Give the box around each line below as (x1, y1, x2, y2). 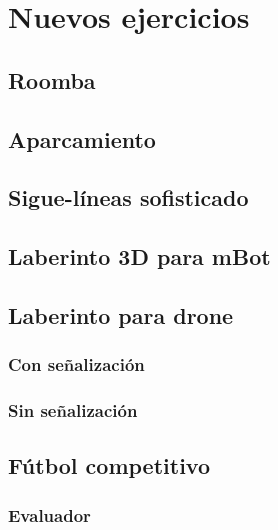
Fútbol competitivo (8, 450, 210, 481)
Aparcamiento (8, 123, 156, 154)
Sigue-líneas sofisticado (8, 182, 249, 213)
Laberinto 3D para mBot (8, 241, 271, 272)
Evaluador (8, 502, 91, 527)
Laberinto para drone (8, 299, 234, 330)
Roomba (8, 64, 96, 95)
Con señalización (8, 352, 145, 377)
